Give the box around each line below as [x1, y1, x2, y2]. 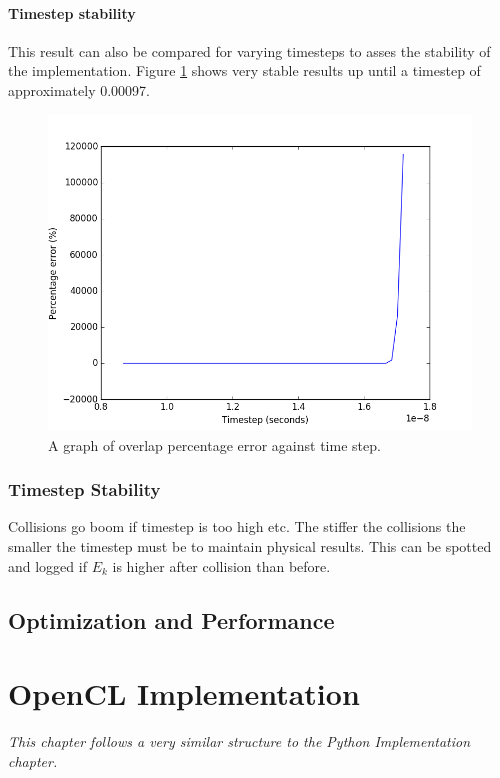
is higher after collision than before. [112, 555, 331, 576]
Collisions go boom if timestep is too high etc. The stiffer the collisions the [8, 516, 466, 537]
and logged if [8, 555, 87, 576]
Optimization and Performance [8, 604, 335, 635]
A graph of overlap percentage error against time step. [48, 434, 381, 455]
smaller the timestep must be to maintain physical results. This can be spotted [8, 535, 492, 556]
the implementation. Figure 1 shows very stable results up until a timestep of [8, 60, 481, 81]
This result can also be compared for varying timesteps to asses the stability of [8, 40, 491, 61]
